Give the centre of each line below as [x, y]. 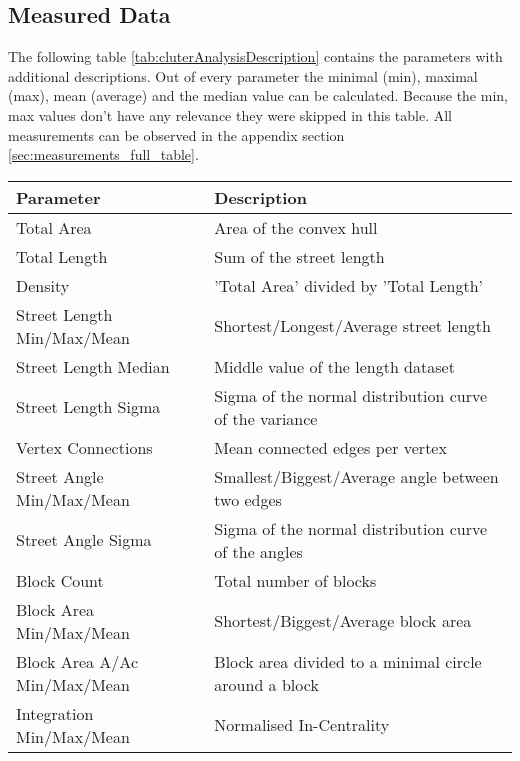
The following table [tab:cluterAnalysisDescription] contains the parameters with [255, 56]
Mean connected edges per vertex [330, 447]
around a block [266, 684]
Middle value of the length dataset [334, 366]
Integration [55, 713]
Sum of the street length [299, 256]
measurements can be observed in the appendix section [176, 134]
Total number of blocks [295, 580]
